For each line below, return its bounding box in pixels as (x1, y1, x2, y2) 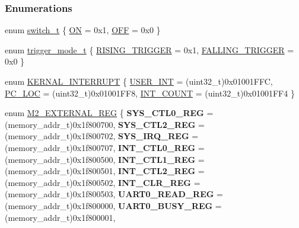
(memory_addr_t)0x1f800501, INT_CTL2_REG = (5, 165, 205, 177)
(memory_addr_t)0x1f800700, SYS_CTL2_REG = (5, 118, 205, 130)
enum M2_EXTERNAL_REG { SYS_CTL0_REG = (5, 107, 214, 119)
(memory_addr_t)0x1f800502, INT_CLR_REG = (5, 176, 201, 188)
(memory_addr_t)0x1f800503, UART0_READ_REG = (5, 188, 223, 200)
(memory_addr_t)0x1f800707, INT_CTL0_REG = (5, 141, 205, 153)
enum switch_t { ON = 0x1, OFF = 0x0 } (5, 24, 161, 36)
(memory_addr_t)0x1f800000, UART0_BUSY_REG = (5, 199, 222, 211)
